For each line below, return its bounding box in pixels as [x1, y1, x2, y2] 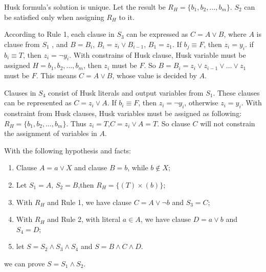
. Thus [66, 118, 86, 128]
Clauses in [4, 87, 36, 98]
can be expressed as [126, 29, 188, 39]
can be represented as [4, 97, 72, 108]
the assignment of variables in [4, 128, 97, 139]
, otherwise [184, 97, 218, 108]
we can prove [4, 258, 45, 268]
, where [224, 29, 247, 39]
